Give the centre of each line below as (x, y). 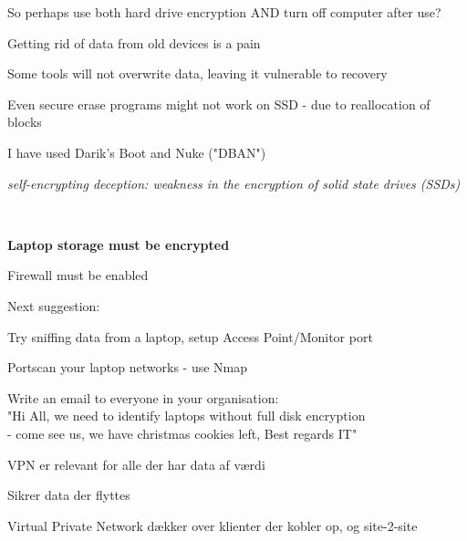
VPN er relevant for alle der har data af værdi (136, 464)
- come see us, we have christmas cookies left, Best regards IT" (182, 433)
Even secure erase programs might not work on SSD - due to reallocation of (219, 104)
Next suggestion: (54, 305)
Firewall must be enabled (78, 275)
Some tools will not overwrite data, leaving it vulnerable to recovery (197, 73)
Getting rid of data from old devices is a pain (134, 42)
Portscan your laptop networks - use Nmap (128, 367)
